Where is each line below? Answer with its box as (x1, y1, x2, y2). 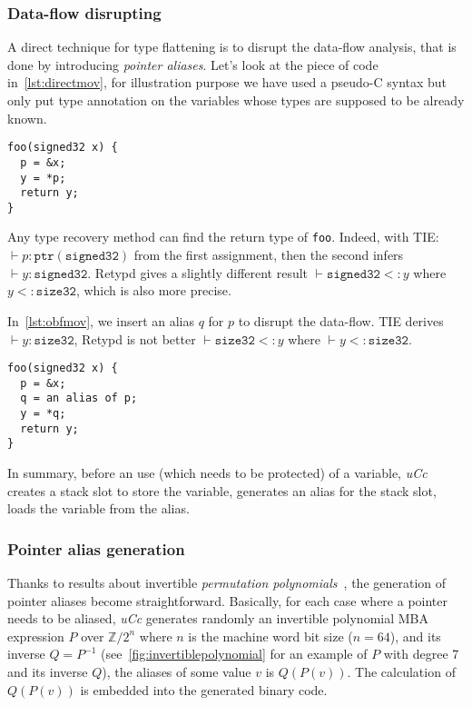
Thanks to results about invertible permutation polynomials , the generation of (7, 573, 447, 592)
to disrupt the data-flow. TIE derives (238, 311, 444, 330)
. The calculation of (347, 662, 456, 681)
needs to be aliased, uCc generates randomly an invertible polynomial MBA (7, 609, 428, 628)
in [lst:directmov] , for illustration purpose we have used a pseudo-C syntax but (7, 73, 447, 92)
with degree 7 (383, 644, 459, 663)
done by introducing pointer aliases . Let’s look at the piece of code (7, 55, 379, 74)
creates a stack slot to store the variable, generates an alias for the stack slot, (7, 481, 437, 500)
